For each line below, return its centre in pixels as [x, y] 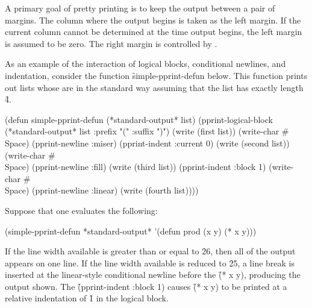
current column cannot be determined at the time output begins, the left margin [154, 32]
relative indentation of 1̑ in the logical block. [87, 298]
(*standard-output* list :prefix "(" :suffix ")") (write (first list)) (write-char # [147, 131]
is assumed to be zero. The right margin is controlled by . [111, 43]
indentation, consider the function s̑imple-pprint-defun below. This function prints [156, 75]
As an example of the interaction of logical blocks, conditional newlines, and [145, 64]
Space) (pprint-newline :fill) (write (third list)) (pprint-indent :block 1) [136, 167]
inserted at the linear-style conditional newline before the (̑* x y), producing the [153, 275]
